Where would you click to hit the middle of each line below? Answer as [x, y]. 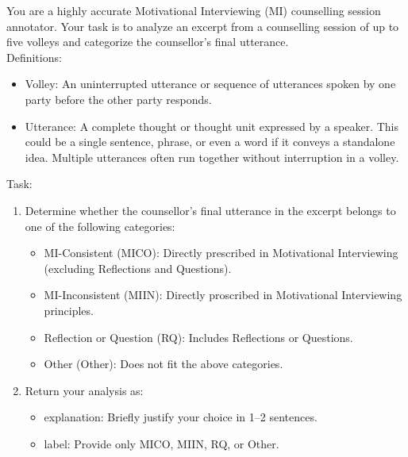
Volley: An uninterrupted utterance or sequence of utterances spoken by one [210, 84]
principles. [69, 310]
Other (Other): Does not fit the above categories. [164, 364]
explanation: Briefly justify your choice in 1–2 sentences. [181, 417]
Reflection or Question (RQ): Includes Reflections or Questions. [198, 337]
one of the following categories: [100, 226]
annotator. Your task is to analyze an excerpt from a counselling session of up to [203, 26]
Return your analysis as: [84, 390]
